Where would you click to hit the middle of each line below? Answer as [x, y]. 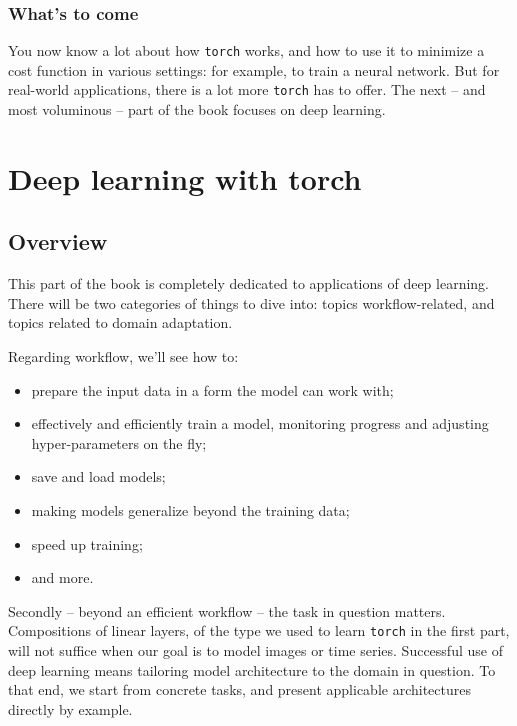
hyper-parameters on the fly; [119, 442]
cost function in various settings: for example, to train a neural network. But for [254, 69]
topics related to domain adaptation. [120, 322]
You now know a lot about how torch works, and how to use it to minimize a [246, 50]
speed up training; [87, 543]
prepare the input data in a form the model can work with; [212, 389]
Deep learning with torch [185, 177]
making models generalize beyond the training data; [190, 510]
